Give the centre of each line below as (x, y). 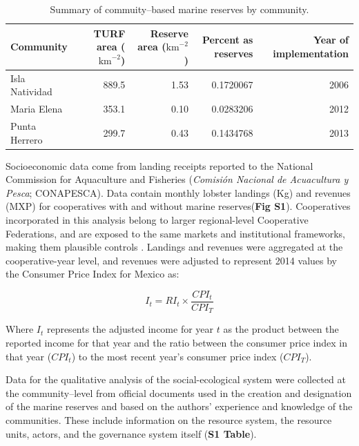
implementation (311, 53)
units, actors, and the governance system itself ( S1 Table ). (131, 433)
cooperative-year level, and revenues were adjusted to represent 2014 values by (171, 260)
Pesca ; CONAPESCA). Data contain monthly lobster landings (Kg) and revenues (178, 192)
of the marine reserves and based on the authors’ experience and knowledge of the (179, 406)
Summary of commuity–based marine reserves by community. (179, 9)
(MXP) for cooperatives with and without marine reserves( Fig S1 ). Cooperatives (178, 206)
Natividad (31, 91)
